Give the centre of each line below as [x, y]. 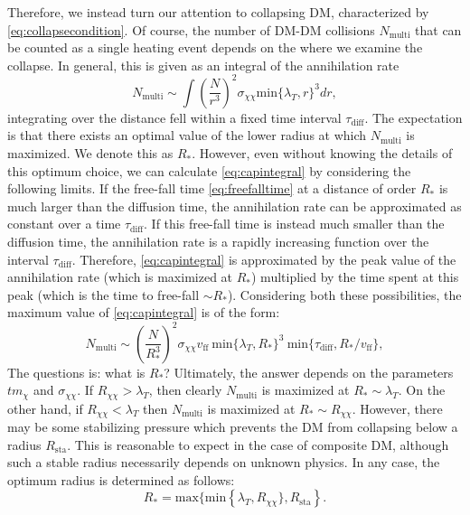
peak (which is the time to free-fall [103, 294]
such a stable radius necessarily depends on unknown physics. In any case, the [224, 462]
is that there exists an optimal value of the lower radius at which [187, 135]
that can [438, 29]
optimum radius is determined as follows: [121, 479]
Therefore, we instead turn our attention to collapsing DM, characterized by [218, 12]
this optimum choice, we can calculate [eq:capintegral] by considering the [209, 170]
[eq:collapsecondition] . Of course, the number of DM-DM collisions [191, 29]
